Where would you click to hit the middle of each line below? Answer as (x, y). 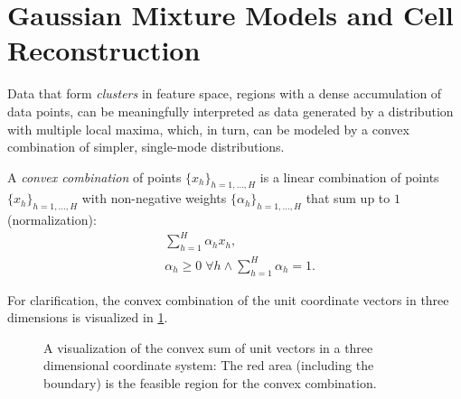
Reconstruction (104, 50)
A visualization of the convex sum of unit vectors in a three (208, 347)
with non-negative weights (154, 198)
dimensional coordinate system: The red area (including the (209, 365)
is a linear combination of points (349, 176)
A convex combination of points (94, 176)
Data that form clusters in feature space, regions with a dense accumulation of (225, 93)
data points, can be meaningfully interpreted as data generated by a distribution (230, 111)
